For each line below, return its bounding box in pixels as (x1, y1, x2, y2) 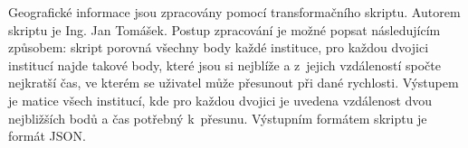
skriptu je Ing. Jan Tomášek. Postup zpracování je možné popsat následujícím (8, 20, 441, 39)
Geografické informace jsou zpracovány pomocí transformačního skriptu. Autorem (8, 3, 461, 21)
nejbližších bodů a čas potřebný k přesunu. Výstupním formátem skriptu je (8, 108, 427, 127)
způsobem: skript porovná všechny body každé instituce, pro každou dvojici (8, 38, 429, 57)
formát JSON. (8, 126, 86, 145)
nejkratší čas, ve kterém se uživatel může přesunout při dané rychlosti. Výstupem (8, 73, 459, 92)
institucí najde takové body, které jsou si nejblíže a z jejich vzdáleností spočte (8, 55, 441, 74)
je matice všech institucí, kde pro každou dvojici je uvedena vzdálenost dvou (8, 90, 433, 109)
